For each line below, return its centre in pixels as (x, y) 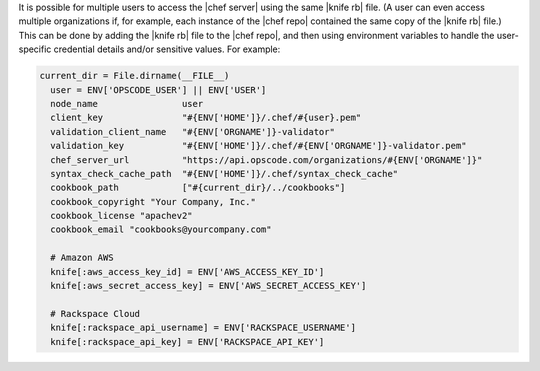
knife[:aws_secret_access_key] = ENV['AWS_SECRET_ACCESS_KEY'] (208, 286)
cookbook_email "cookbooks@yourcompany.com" (161, 229)
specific (35, 49)
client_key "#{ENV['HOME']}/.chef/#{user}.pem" (206, 118)
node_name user (127, 103)
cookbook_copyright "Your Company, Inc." (153, 201)
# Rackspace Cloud (95, 313)
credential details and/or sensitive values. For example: (167, 49)
